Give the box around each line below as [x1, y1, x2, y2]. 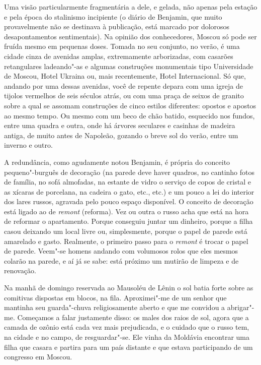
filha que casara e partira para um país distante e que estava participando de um [4, 341, 253, 352]
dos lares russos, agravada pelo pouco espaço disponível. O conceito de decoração [4, 196, 253, 207]
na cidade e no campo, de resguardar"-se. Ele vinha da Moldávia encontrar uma [4, 332, 250, 342]
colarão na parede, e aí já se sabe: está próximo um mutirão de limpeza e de [4, 255, 239, 266]
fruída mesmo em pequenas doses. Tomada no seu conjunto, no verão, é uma [4, 41, 240, 51]
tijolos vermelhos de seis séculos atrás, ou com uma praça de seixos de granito [4, 90, 244, 101]
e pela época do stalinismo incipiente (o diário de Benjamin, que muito [4, 11, 222, 22]
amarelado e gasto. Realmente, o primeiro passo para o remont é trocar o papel [4, 235, 248, 246]
